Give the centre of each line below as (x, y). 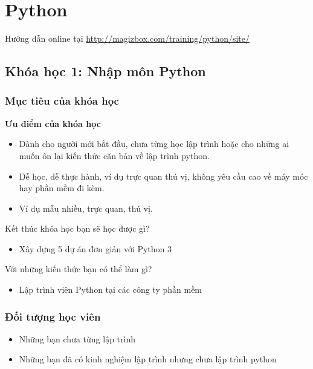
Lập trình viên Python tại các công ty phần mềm (111, 289)
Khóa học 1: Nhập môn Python (105, 71)
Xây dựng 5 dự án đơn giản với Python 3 (95, 248)
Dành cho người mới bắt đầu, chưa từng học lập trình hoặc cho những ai (154, 144)
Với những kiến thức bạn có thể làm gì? (79, 269)
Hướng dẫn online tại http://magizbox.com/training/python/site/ (127, 38)
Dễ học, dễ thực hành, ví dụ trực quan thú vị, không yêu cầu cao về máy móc (163, 176)
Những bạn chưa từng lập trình (77, 338)
